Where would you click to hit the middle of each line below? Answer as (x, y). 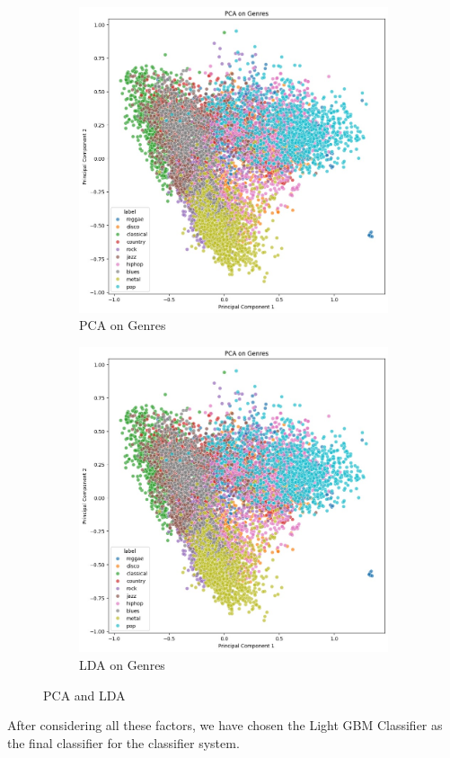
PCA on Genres (123, 325)
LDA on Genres (122, 665)
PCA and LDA (84, 695)
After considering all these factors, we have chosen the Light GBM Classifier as (225, 725)
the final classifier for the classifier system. (124, 742)
